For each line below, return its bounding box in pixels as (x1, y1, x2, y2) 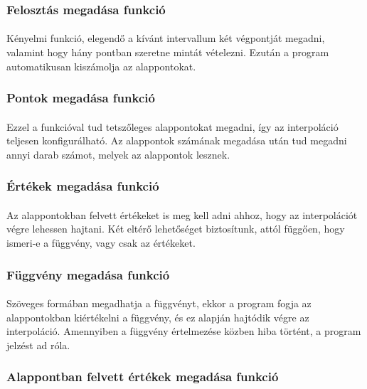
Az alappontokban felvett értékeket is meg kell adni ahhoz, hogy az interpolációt (6, 207, 358, 222)
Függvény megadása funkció (6, 265, 170, 283)
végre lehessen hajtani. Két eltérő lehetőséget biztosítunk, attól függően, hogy (6, 221, 345, 236)
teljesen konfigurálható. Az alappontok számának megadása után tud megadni (6, 133, 347, 148)
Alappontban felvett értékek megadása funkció (6, 368, 279, 385)
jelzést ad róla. (6, 337, 70, 352)
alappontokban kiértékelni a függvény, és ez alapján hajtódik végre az (6, 309, 309, 324)
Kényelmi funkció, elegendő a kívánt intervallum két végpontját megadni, (6, 31, 325, 46)
